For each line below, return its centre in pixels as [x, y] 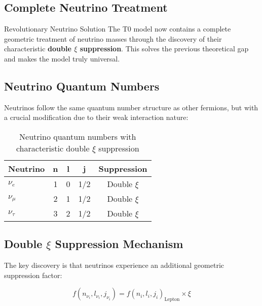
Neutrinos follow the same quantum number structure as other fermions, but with [131, 107]
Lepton [172, 300]
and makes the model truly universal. [62, 58]
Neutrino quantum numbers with [78, 136]
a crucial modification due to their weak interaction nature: [96, 117]
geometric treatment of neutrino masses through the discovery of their [113, 38]
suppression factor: [33, 275]
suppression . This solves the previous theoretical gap [164, 49]
